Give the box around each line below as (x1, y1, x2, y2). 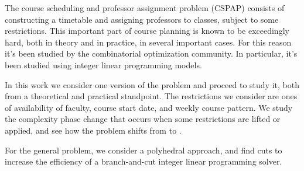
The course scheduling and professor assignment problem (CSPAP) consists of (5, 2, 285, 13)
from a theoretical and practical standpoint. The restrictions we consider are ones (5, 90, 298, 102)
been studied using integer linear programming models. (5, 58, 202, 71)
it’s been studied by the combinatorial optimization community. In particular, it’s (5, 47, 298, 60)
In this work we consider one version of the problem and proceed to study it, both (5, 78, 299, 90)
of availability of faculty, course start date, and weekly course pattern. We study (5, 101, 293, 113)
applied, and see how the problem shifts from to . (5, 124, 182, 136)
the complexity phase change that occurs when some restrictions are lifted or (5, 113, 281, 125)
